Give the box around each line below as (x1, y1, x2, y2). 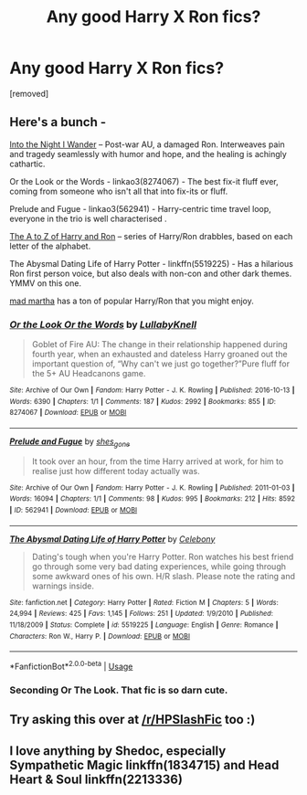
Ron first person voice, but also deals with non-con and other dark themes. (9, 268, 292, 279)
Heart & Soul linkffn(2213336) (9, 771, 183, 787)
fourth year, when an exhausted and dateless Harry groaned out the (31, 349, 288, 360)
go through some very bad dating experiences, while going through (31, 560, 286, 572)
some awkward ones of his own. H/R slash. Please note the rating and (31, 570, 295, 581)
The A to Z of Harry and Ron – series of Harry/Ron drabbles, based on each (9, 230, 293, 241)
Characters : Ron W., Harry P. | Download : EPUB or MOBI (9, 631, 190, 641)
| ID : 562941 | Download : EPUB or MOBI (9, 505, 138, 515)
